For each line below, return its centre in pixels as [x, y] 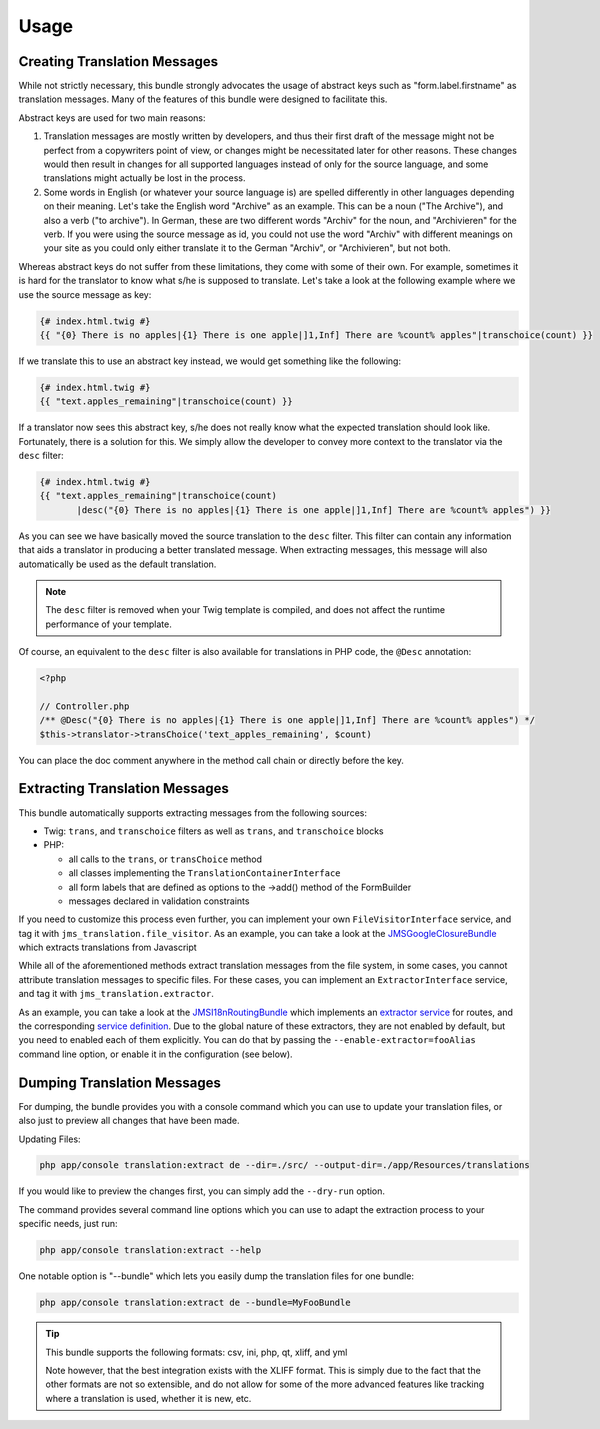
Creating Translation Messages [118, 61]
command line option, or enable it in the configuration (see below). [156, 1054]
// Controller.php [84, 706]
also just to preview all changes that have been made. [129, 1121]
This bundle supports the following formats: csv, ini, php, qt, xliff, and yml [196, 1352]
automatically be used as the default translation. [117, 564]
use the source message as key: [85, 294]
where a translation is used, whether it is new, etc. [148, 1398]
